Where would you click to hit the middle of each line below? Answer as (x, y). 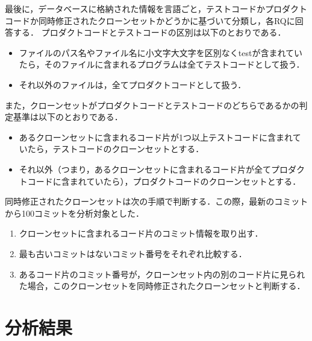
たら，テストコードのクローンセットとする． (116, 149)
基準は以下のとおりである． (68, 117)
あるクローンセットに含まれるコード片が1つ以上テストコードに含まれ (156, 137)
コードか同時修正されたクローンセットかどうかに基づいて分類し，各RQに (150, 20)
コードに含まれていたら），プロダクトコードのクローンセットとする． (164, 181)
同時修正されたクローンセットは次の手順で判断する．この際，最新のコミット (157, 201)
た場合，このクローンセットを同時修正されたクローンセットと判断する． (162, 286)
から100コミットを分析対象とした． (74, 213)
